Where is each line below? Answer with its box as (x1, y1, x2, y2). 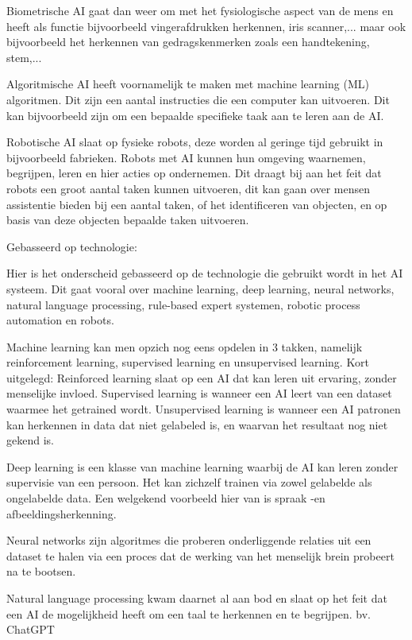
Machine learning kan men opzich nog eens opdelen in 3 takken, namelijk (6, 338, 363, 355)
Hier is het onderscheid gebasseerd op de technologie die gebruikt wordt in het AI (6, 265, 403, 281)
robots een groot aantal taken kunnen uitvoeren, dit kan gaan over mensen (6, 180, 371, 196)
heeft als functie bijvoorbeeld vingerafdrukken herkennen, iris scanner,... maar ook (6, 17, 406, 34)
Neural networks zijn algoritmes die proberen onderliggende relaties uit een (6, 532, 372, 549)
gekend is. (6, 432, 54, 448)
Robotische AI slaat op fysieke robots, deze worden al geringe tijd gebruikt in (6, 134, 383, 150)
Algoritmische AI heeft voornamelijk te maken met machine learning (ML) (6, 76, 369, 92)
